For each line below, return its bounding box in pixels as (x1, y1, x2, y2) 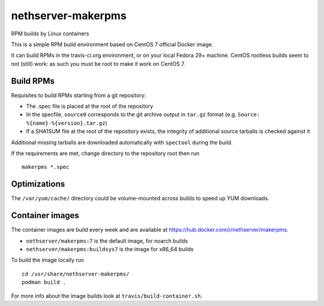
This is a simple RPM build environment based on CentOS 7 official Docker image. (11, 41, 214, 48)
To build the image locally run (11, 256, 84, 263)
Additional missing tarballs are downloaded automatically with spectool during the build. (11, 138, 233, 146)
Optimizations (11, 179, 65, 189)
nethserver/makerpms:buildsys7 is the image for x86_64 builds (26, 246, 194, 253)
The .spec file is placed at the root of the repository (26, 102, 154, 110)
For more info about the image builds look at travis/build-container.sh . (11, 292, 203, 299)
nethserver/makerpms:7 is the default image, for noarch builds (26, 237, 188, 244)
